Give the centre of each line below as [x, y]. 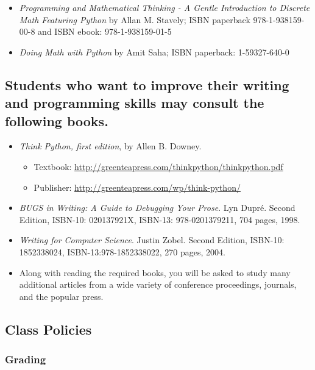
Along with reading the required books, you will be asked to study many [155, 272]
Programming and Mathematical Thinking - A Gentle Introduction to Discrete [165, 7]
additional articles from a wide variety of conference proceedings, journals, [158, 284]
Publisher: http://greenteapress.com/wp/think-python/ [137, 187]
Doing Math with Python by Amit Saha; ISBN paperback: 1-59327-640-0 [154, 52]
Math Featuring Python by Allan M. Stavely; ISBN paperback [135, 19]
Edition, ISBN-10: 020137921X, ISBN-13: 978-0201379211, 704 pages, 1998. [160, 219]
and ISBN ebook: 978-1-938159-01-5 [105, 31]
